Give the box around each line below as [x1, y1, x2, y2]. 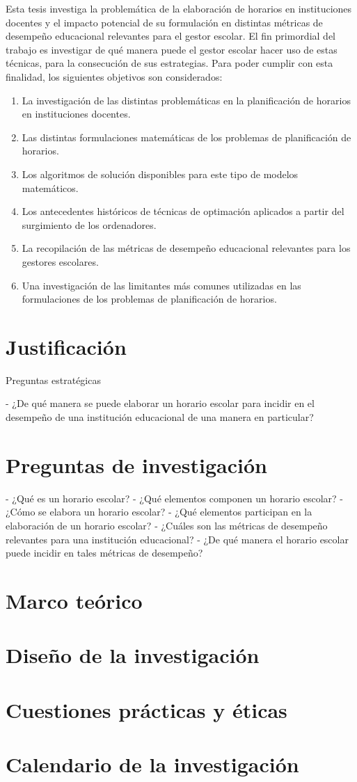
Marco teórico [6, 586, 143, 614]
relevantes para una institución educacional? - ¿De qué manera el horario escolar [6, 532, 349, 546]
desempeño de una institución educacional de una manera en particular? [6, 410, 314, 424]
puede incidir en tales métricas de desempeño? [6, 545, 203, 560]
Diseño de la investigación [6, 641, 260, 669]
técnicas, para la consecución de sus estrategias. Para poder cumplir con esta [6, 56, 333, 70]
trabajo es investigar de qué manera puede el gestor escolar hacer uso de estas [6, 42, 338, 56]
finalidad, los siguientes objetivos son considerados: [6, 69, 223, 83]
